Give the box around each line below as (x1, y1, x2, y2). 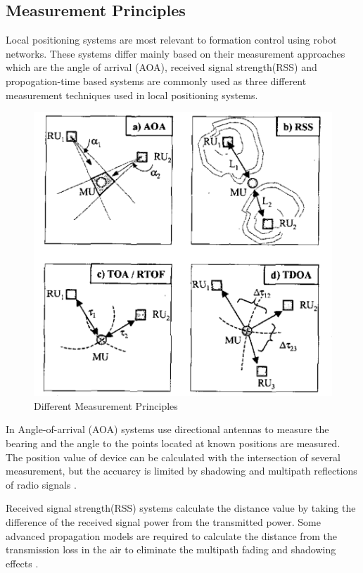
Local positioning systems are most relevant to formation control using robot (6, 32, 337, 47)
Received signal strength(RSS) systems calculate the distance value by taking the (6, 501, 356, 515)
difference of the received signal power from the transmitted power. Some (6, 514, 321, 529)
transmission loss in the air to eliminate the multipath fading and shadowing (6, 542, 336, 557)
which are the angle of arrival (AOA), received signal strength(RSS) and (6, 60, 317, 75)
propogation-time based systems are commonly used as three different (6, 73, 307, 88)
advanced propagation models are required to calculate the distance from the (6, 528, 337, 543)
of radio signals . (6, 477, 77, 491)
